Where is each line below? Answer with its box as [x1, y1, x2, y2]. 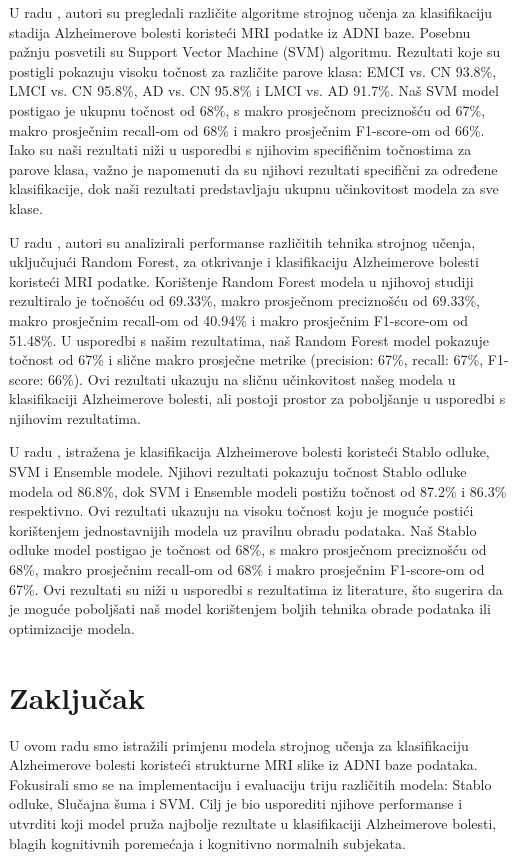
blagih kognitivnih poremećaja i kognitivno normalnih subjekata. [9, 832, 406, 853]
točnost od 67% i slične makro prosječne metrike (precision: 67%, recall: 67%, [9, 349, 484, 370]
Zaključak [9, 676, 145, 717]
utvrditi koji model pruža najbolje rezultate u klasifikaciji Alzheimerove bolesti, [9, 812, 497, 833]
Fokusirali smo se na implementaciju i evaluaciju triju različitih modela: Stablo [9, 773, 492, 794]
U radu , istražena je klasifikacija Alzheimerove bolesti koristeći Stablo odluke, [9, 441, 490, 462]
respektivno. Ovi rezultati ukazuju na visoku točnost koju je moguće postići [9, 500, 474, 521]
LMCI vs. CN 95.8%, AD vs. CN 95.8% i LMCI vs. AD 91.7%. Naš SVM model [9, 80, 499, 101]
